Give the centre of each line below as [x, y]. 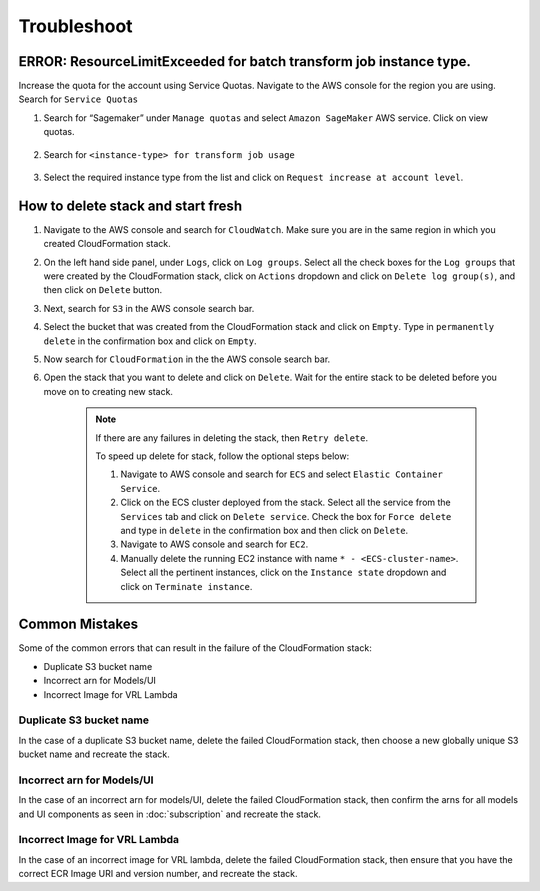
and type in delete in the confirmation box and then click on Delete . [264, 530]
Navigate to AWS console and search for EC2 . [214, 544]
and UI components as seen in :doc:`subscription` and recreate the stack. [170, 814]
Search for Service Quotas [78, 99]
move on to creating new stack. [108, 391]
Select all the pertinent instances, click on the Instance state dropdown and [283, 572]
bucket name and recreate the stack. [94, 754]
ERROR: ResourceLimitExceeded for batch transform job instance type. [245, 61]
